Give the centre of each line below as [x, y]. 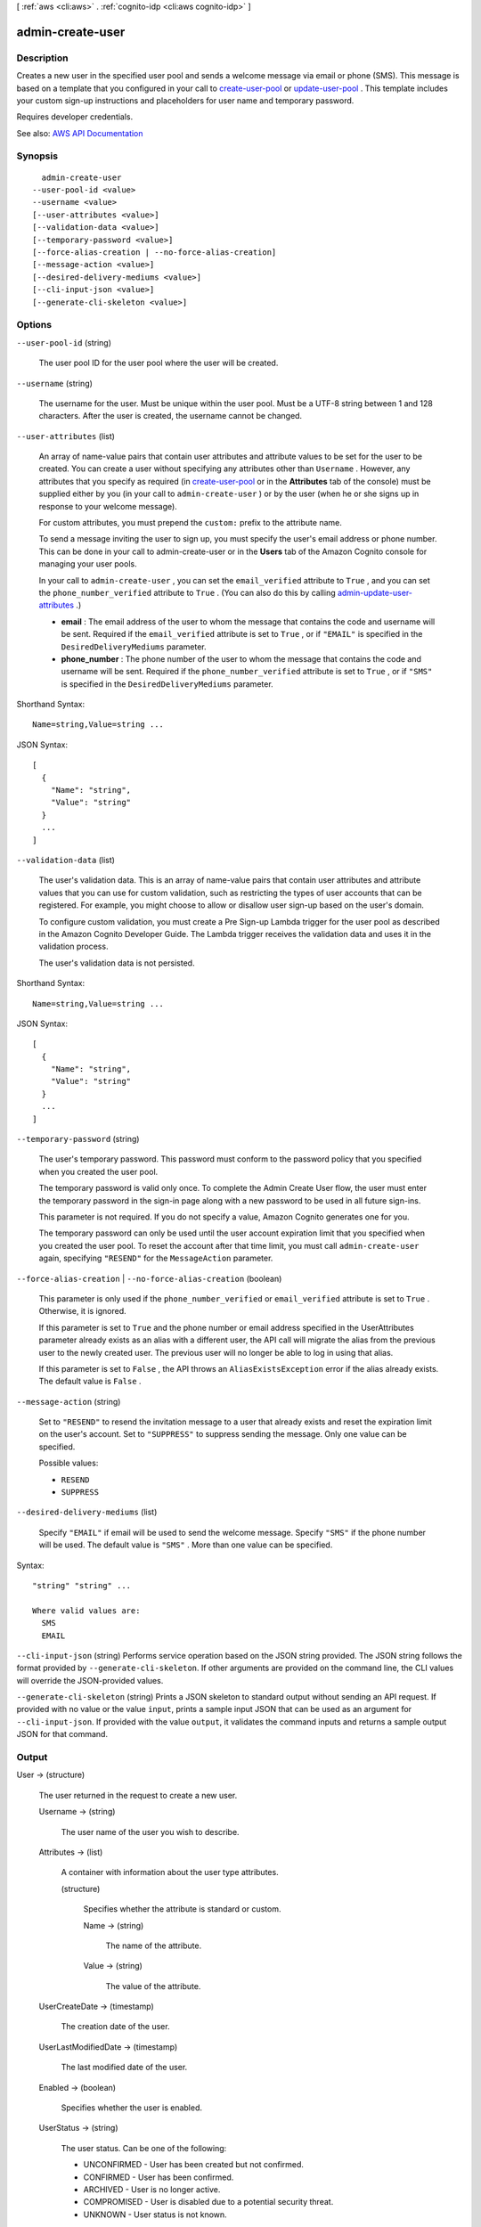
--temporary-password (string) [78, 1139]
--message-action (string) [69, 1401]
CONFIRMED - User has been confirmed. [159, 2177]
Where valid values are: [86, 1611]
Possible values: [69, 1463]
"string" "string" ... [82, 1585]
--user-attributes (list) [66, 436]
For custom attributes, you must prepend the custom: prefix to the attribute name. [190, 523]
